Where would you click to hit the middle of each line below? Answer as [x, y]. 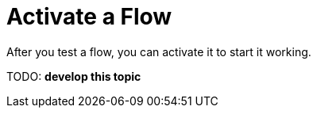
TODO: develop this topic [74, 76]
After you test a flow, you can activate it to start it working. [159, 51]
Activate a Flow [89, 17]
